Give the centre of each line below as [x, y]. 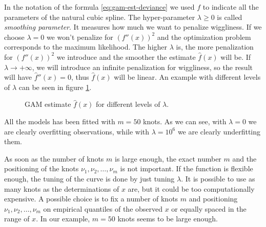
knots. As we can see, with [185, 121]
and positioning [213, 199]
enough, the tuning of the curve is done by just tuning [89, 178]
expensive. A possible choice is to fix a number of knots [91, 199]
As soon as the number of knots [54, 158]
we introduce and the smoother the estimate [126, 56]
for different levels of [128, 104]
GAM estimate [48, 104]
